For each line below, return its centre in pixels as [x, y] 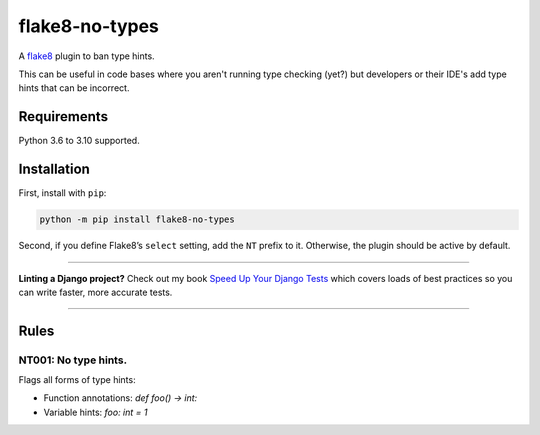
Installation [54, 169]
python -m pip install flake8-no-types [137, 219]
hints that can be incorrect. [74, 88]
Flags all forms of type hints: [77, 380]
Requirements [63, 116]
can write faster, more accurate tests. [95, 292]
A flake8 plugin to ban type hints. [86, 56]
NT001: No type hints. [73, 360]
